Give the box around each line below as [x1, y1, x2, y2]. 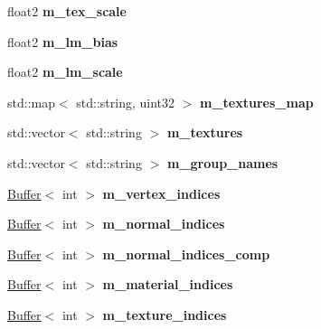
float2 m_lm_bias [7, 32, 118, 51]
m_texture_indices [102, 305, 227, 324]
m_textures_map [200, 92, 314, 111]
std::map [7, 92, 55, 111]
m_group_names [166, 153, 279, 172]
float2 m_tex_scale [7, 2, 127, 20]
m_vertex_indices [102, 183, 221, 202]
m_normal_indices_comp [102, 244, 270, 263]
